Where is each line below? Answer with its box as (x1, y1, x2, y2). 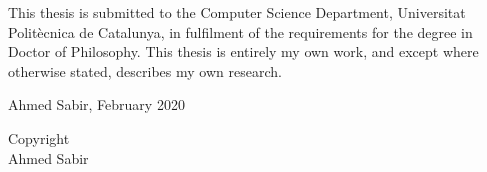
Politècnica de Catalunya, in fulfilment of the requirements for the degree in (8, 21, 473, 42)
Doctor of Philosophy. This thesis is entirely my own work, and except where (8, 41, 479, 62)
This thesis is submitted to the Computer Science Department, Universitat (8, 2, 466, 22)
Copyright (8, 127, 70, 148)
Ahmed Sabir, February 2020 (8, 94, 185, 115)
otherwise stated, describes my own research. (8, 60, 282, 81)
